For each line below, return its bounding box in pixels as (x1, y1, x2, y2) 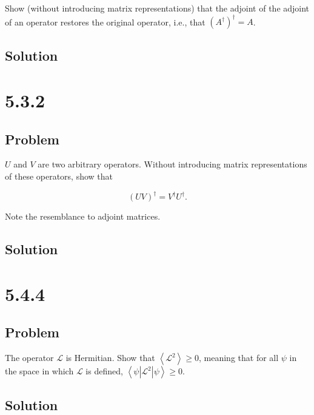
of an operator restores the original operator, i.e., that (5, 15, 205, 28)
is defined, (85, 365, 123, 377)
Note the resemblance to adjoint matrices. (5, 210, 161, 223)
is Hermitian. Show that (65, 351, 155, 364)
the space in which (5, 365, 74, 377)
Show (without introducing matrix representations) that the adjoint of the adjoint (5, 2, 310, 14)
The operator (5, 351, 54, 364)
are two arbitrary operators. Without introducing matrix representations (38, 158, 307, 170)
